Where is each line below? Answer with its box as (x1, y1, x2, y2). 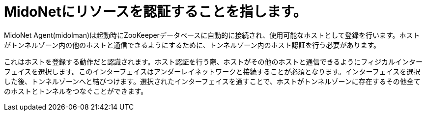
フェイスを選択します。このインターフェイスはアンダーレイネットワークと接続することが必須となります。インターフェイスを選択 (4, 67, 421, 76)
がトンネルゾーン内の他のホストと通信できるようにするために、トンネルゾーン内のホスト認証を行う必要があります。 (4, 40, 381, 49)
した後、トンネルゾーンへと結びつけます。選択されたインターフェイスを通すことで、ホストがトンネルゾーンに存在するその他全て (4, 77, 421, 86)
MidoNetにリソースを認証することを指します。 (4, 3, 307, 20)
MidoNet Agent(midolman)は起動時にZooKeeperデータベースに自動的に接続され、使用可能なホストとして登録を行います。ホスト (4, 30, 420, 39)
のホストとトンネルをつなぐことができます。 (4, 86, 148, 95)
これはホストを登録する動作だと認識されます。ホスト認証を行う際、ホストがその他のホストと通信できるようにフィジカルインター (4, 57, 423, 66)
